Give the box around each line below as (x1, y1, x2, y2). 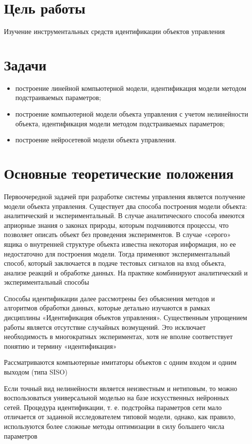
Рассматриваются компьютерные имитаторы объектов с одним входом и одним (4, 357, 237, 367)
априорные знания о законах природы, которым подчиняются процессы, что (4, 220, 229, 230)
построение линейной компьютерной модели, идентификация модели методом (15, 83, 246, 93)
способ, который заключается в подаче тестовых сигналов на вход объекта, (4, 258, 226, 268)
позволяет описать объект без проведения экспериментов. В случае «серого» (4, 229, 231, 239)
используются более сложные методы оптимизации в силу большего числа (4, 421, 224, 431)
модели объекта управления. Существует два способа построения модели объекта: (4, 201, 247, 211)
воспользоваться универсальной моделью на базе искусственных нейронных (4, 393, 229, 403)
